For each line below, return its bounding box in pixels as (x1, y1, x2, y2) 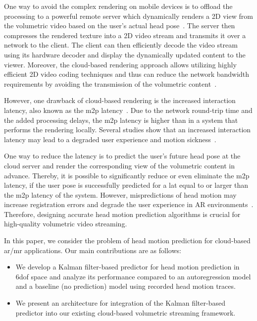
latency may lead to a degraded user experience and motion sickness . (4, 134, 216, 144)
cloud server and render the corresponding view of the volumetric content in (4, 160, 235, 170)
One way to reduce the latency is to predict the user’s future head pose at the (4, 151, 241, 161)
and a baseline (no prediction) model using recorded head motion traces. (15, 281, 236, 291)
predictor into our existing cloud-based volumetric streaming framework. (15, 307, 236, 318)
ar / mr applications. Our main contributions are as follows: (4, 245, 181, 255)
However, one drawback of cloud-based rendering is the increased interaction (4, 95, 236, 106)
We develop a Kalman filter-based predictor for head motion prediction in (15, 262, 240, 272)
